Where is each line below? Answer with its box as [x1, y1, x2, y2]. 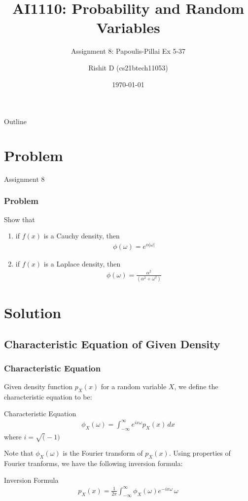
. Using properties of [169, 448, 231, 458]
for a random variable [101, 381, 167, 392]
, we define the [174, 381, 218, 392]
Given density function [4, 381, 73, 392]
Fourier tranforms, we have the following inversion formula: [4, 458, 183, 468]
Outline [4, 116, 27, 127]
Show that [4, 214, 35, 224]
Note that [4, 448, 34, 458]
